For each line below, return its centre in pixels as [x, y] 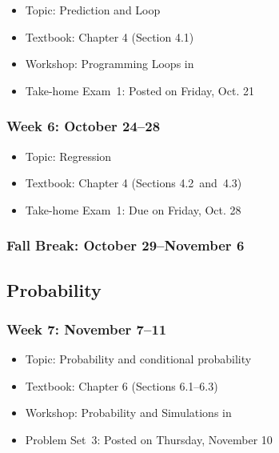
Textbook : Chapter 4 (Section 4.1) [110, 36]
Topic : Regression [68, 156]
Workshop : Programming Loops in [110, 64]
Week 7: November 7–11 [87, 329]
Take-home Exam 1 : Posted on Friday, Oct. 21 [139, 90]
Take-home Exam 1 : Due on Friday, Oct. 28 [133, 209]
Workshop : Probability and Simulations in [128, 413]
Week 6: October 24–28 [84, 126]
